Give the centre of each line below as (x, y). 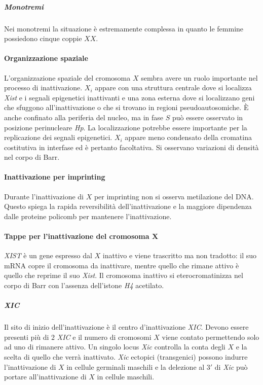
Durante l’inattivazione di (44, 196)
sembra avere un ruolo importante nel (199, 77)
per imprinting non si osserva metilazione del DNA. (174, 196)
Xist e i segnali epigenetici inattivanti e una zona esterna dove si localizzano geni (129, 97)
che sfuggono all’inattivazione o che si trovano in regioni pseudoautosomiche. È (126, 107)
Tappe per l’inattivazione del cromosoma (77, 236)
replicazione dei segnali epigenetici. (58, 137)
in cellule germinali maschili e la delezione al (136, 366)
